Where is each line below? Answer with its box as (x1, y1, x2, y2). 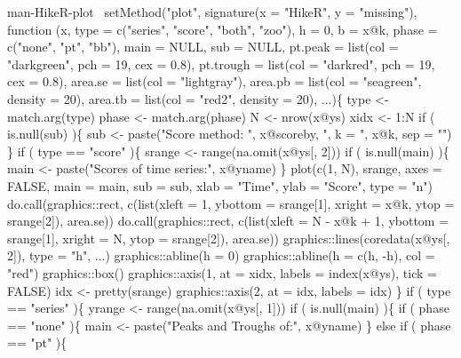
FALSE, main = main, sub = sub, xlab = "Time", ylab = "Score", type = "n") (7, 176, 433, 195)
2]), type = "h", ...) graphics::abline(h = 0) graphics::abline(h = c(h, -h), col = (7, 246, 435, 265)
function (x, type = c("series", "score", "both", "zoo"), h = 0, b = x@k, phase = (7, 20, 438, 38)
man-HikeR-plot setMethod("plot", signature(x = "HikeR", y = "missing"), (7, 3, 417, 20)
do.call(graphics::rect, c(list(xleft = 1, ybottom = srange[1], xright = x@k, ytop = (7, 194, 455, 212)
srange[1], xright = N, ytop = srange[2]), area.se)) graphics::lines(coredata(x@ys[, (7, 228, 450, 247)
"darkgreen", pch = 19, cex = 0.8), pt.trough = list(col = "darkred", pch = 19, (7, 54, 435, 73)
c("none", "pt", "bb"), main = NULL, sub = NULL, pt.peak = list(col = (7, 37, 399, 56)
